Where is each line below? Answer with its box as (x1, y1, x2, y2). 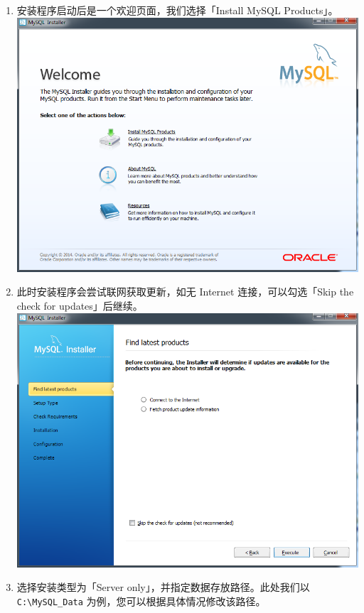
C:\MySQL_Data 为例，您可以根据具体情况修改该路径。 (16, 593, 266, 608)
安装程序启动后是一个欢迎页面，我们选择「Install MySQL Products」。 (16, 3, 338, 17)
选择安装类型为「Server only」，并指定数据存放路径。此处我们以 (16, 580, 310, 595)
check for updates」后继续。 (16, 298, 143, 313)
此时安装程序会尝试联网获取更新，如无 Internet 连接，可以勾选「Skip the (16, 284, 354, 299)
